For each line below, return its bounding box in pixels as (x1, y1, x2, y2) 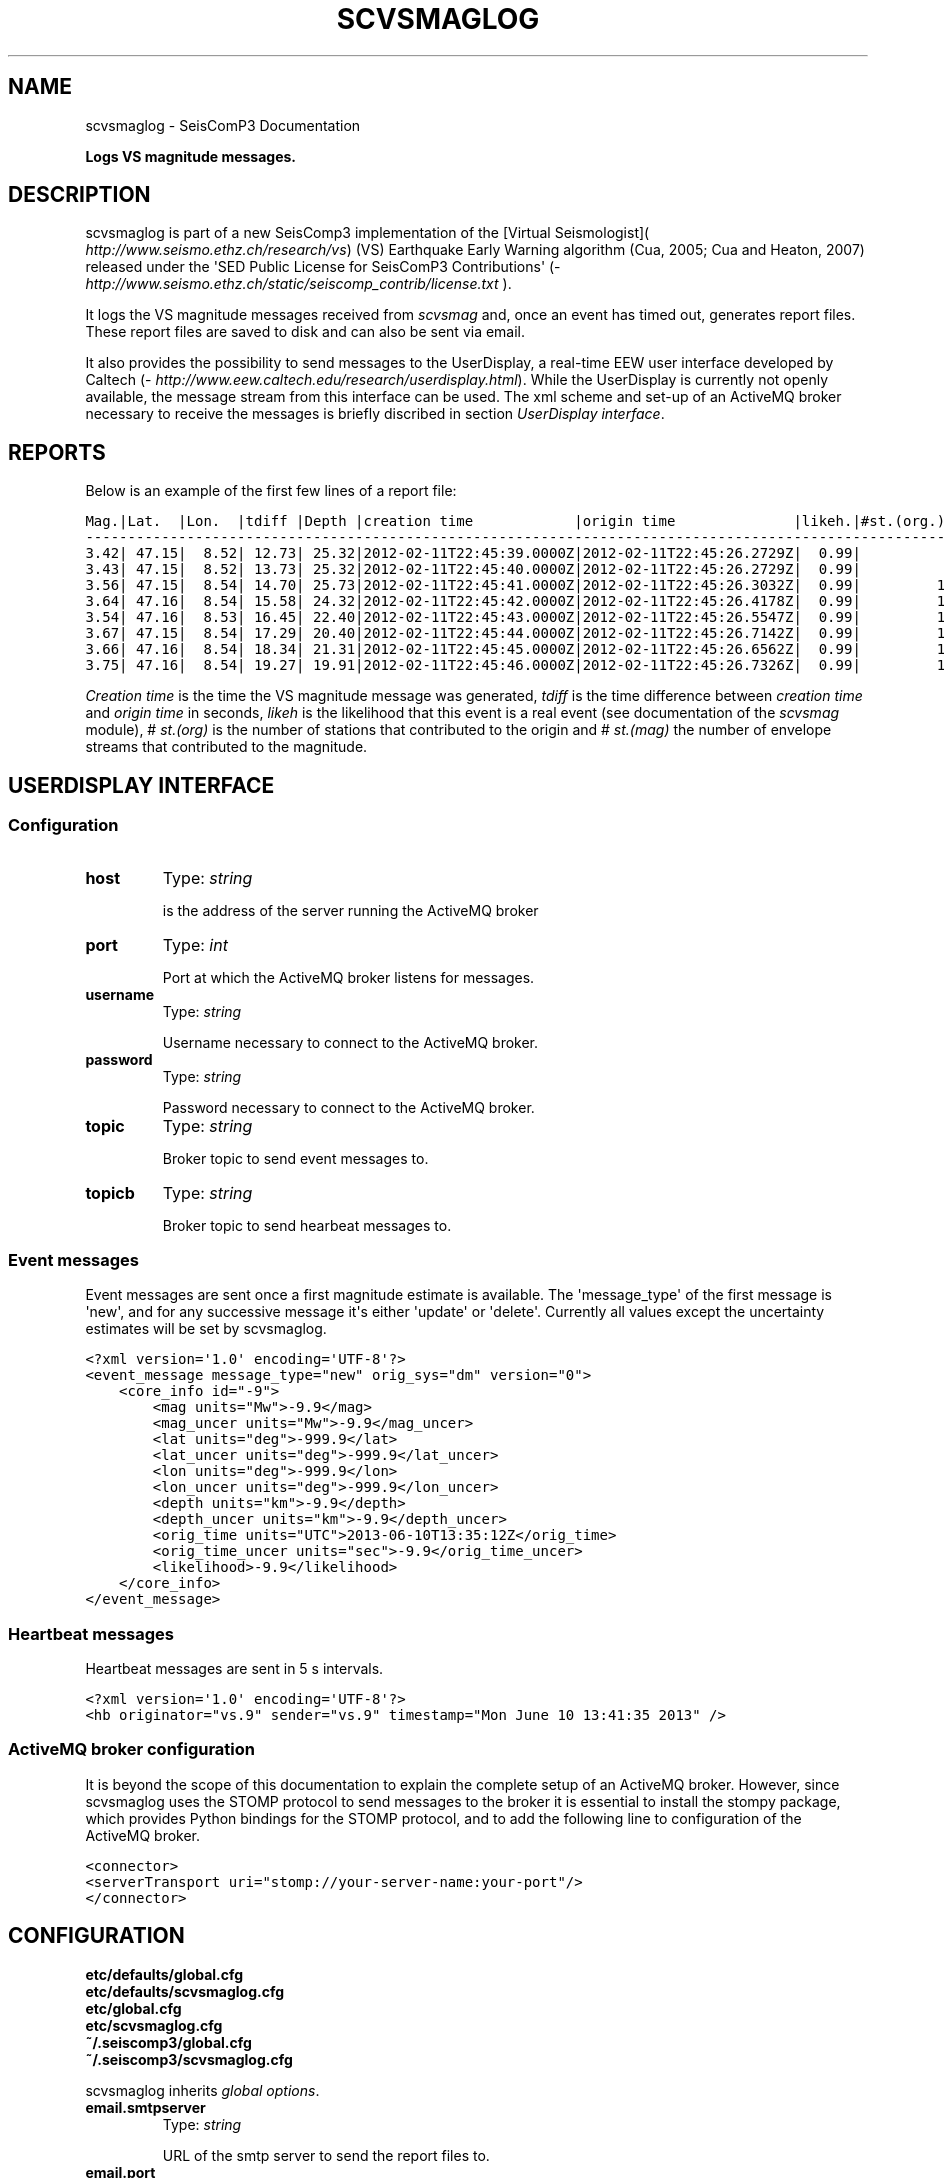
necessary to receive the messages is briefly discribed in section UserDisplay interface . (85, 405, 665, 423)
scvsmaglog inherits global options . (85, 2081, 320, 2099)
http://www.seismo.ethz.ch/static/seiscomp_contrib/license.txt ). (85, 275, 512, 293)
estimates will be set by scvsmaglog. (85, 1320, 327, 1338)
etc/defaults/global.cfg (85, 1965, 244, 1983)
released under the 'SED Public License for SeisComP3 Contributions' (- (85, 258, 561, 276)
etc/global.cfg (85, 1999, 182, 2017)
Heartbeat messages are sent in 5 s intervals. (85, 1660, 384, 1677)
